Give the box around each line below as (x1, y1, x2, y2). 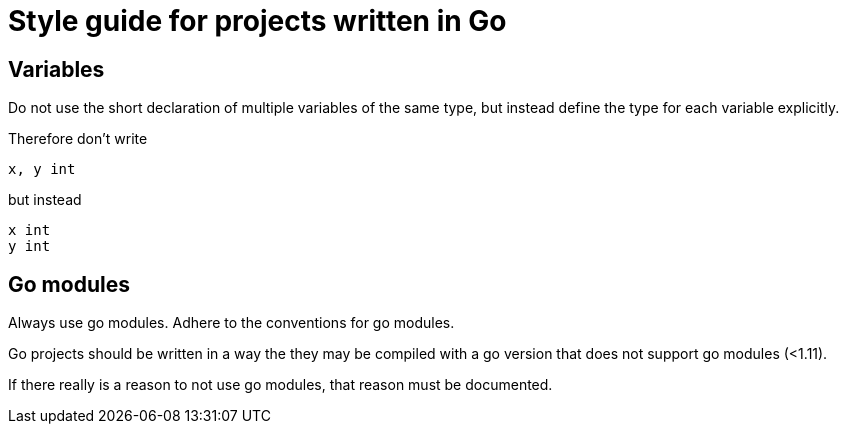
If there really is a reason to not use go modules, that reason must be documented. (8, 376, 553, 394)
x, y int (8, 161, 76, 178)
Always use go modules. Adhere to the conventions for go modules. (8, 314, 455, 332)
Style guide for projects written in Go (8, 4, 507, 38)
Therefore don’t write (8, 130, 148, 148)
